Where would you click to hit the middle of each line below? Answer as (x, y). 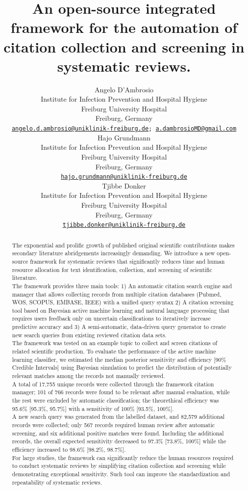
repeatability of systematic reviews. (57, 482)
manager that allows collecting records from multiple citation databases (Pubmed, (117, 294)
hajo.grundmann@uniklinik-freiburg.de (124, 177)
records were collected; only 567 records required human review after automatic (113, 425)
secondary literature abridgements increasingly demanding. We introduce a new (113, 253)
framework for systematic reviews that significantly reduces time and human (127, 261)
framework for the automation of (124, 27)
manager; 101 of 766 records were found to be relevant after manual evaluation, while (121, 392)
